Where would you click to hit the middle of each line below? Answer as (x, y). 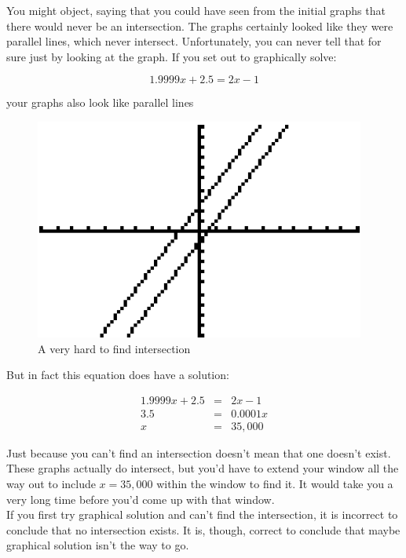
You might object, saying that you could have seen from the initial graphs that (196, 10)
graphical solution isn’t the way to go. (98, 545)
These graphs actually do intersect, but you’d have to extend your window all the (203, 468)
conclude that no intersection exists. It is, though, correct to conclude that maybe (203, 529)
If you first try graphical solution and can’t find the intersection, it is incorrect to (202, 514)
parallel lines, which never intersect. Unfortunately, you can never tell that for (194, 41)
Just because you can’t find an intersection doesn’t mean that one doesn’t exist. (199, 452)
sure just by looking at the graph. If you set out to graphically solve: (172, 56)
